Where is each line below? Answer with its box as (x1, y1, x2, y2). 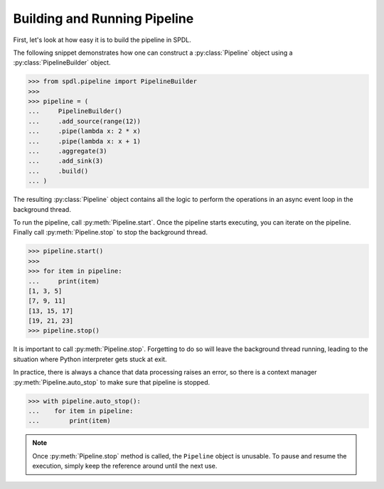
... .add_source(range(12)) (28, 117, 142, 125)
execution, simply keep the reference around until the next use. (32, 462, 218, 471)
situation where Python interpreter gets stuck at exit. (13, 355, 167, 363)
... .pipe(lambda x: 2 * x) (28, 127, 142, 135)
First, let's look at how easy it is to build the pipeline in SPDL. (13, 36, 191, 44)
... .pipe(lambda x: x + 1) (28, 137, 142, 145)
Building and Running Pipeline (13, 11, 194, 26)
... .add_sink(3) (28, 157, 104, 165)
